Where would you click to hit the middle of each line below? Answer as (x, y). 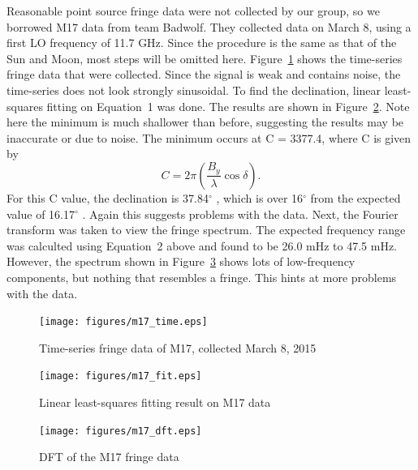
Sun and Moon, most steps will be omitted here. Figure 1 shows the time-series (205, 58)
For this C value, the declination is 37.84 (108, 197)
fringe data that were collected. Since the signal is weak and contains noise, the (204, 74)
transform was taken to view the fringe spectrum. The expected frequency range (206, 230)
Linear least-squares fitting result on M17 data (155, 402)
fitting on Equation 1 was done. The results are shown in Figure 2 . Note (228, 106)
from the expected (356, 197)
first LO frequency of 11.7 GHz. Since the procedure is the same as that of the (202, 43)
